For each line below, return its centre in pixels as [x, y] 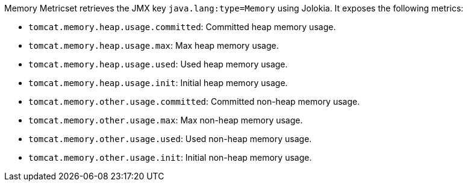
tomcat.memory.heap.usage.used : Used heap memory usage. [158, 64]
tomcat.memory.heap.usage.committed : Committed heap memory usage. [182, 27]
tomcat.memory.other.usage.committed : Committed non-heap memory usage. [194, 101]
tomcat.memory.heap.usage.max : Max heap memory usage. [154, 45]
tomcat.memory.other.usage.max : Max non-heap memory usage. [166, 120]
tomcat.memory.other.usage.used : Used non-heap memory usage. [170, 139]
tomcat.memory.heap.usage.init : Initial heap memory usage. [158, 83]
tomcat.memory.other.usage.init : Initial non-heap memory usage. [170, 157]
